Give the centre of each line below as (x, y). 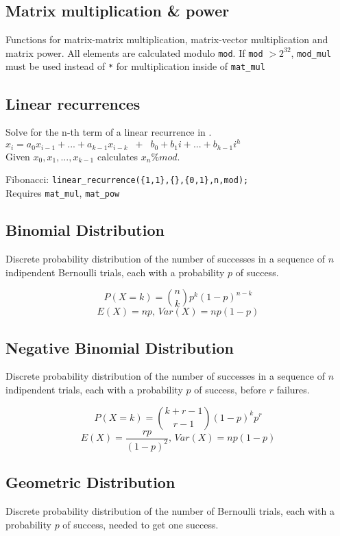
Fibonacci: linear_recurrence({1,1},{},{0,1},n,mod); (127, 179)
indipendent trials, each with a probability (94, 389)
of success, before (230, 389)
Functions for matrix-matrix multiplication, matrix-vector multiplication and (167, 39)
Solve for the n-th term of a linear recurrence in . (109, 132)
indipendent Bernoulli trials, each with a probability (115, 272)
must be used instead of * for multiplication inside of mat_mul (135, 66)
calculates (118, 156)
